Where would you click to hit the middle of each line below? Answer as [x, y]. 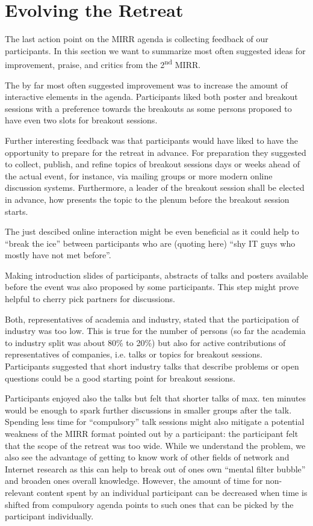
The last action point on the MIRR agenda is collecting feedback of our [137, 39]
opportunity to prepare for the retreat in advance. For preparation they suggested [156, 152]
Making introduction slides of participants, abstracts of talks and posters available [156, 275]
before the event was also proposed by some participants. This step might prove [152, 287]
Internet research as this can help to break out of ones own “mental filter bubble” [155, 469]
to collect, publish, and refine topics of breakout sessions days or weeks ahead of [152, 164]
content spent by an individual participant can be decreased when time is [172, 492]
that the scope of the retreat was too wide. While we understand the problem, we [155, 445]
